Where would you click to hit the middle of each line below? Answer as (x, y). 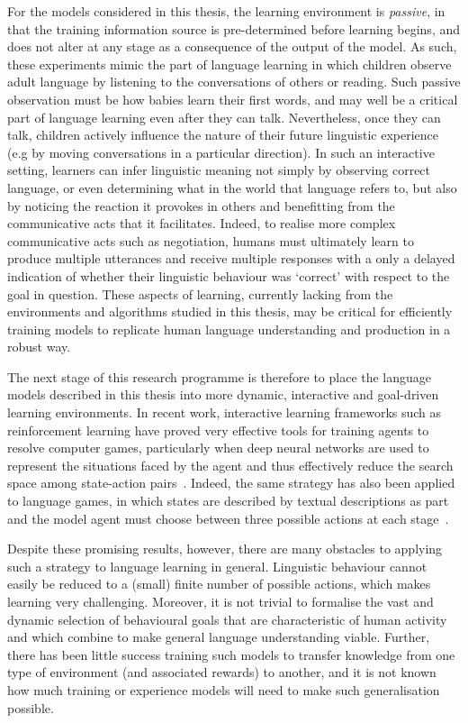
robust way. (39, 347)
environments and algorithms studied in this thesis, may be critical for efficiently (230, 311)
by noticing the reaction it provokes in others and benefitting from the (201, 205)
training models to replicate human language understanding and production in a (229, 329)
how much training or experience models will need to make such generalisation (224, 689)
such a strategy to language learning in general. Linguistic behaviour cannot (217, 566)
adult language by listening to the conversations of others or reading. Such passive (234, 82)
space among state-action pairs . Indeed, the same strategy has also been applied (231, 483)
